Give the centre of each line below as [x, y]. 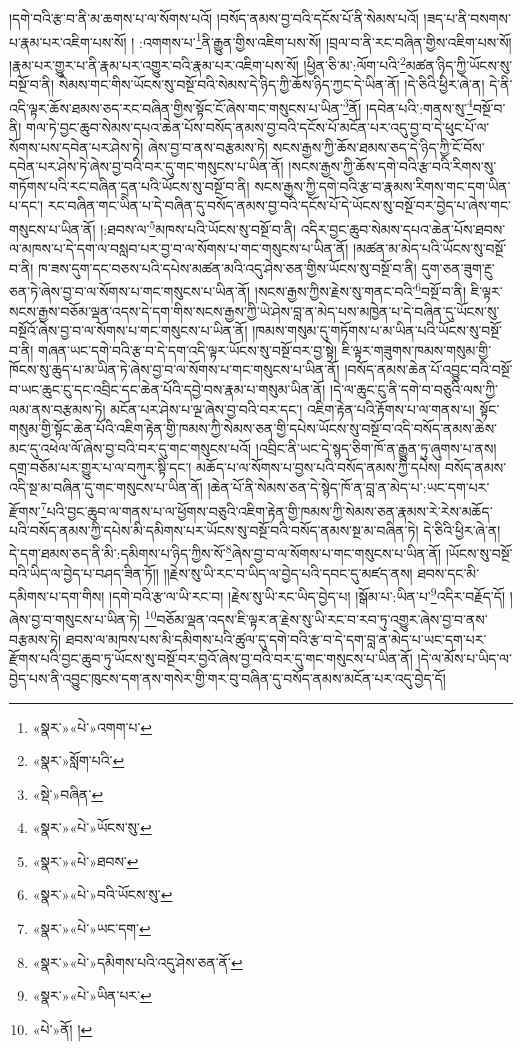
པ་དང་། [26, 205]
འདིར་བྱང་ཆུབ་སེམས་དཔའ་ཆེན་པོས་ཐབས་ [403, 228]
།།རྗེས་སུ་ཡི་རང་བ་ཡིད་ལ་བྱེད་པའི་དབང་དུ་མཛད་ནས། [288, 572]
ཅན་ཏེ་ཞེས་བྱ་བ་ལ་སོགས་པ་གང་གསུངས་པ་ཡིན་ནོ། [130, 291]
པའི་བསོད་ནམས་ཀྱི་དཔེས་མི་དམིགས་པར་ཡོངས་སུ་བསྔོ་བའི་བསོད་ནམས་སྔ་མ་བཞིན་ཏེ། [214, 529]
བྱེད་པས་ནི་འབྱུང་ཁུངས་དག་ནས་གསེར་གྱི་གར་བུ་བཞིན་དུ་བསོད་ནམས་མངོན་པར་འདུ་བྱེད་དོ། [227, 677]
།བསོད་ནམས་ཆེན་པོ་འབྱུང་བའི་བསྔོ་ [428, 369]
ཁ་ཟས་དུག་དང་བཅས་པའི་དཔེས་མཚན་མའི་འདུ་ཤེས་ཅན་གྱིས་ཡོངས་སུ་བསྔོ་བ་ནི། [227, 267]
